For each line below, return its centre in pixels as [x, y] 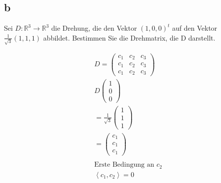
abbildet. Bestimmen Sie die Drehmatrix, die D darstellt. [129, 37]
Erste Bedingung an [124, 165]
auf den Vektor [195, 28]
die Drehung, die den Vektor [94, 28]
